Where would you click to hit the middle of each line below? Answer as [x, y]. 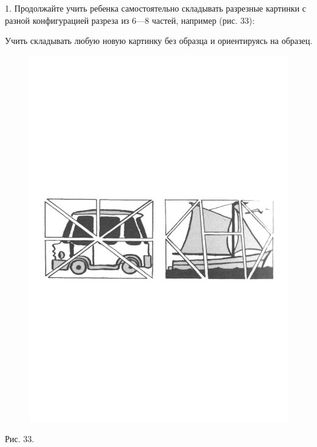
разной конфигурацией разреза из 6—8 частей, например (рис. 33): [130, 20]
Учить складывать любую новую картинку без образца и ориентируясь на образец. [159, 41]
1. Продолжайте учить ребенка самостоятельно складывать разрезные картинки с [156, 8]
